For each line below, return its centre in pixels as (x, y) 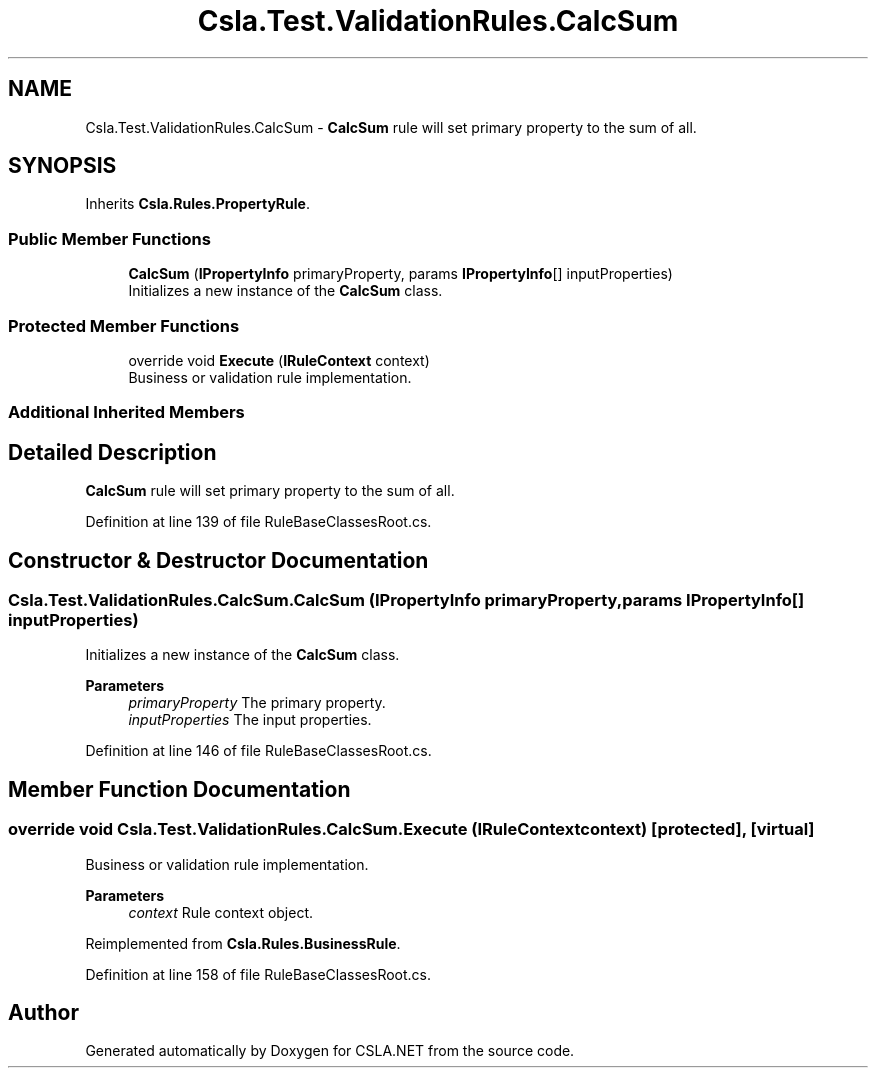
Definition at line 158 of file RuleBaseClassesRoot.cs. (258, 974)
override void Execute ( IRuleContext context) (279, 360)
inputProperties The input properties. (250, 720)
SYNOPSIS (62, 166)
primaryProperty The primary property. (257, 703)
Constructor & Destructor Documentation (218, 560)
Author (43, 1013)
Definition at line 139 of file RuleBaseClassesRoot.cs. (258, 522)
